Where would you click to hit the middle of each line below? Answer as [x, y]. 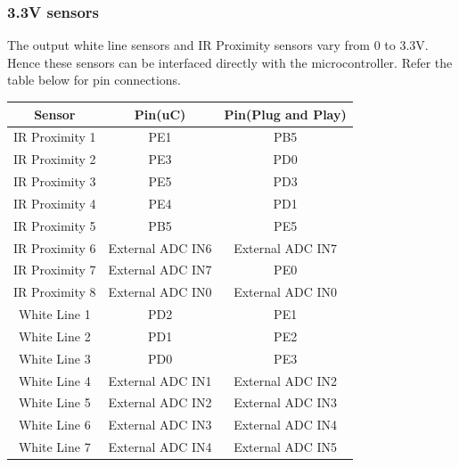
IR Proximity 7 [55, 270]
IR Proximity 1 [55, 137]
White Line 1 [54, 314]
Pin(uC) [160, 114]
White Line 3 [54, 358]
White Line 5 [54, 402]
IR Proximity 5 [55, 225]
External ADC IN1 [160, 380]
